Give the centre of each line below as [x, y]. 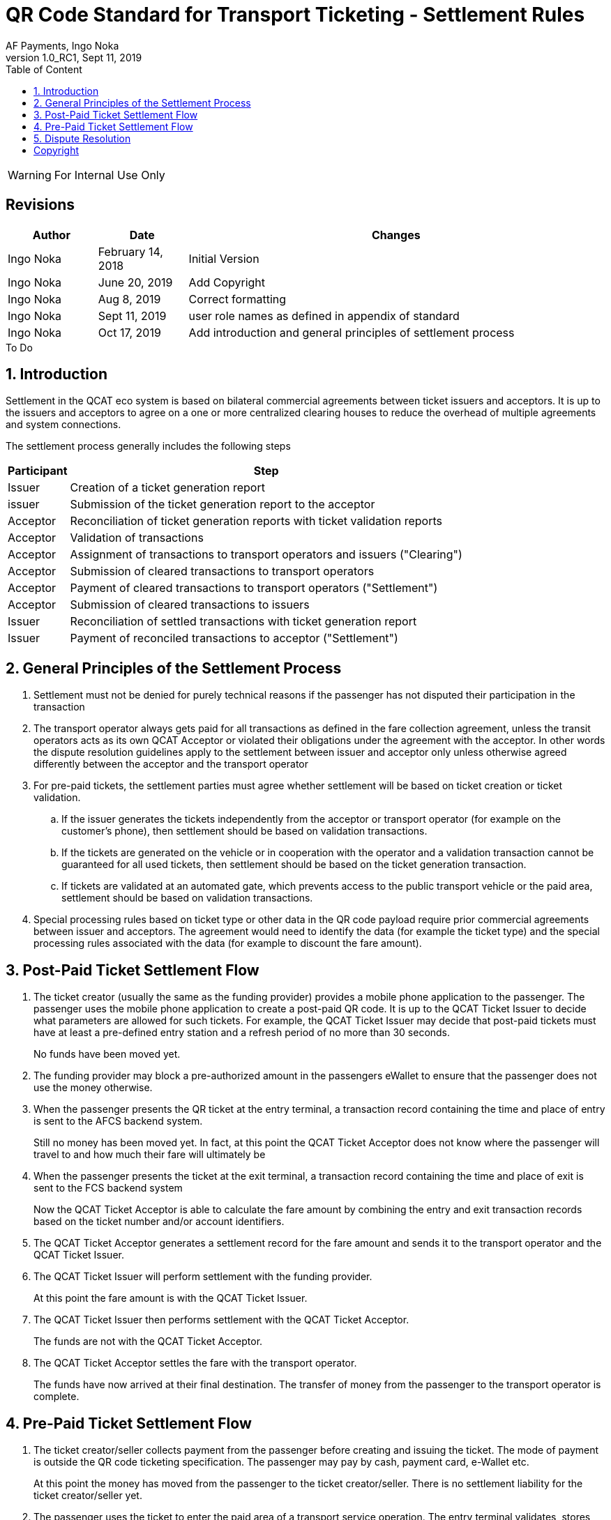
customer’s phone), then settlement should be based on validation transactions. [244, 831]
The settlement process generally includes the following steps [148, 446]
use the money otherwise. [93, 1088]
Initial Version [224, 258]
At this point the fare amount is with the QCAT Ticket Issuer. [171, 1298]
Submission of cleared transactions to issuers [190, 605]
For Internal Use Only [110, 175]
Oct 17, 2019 [129, 332]
